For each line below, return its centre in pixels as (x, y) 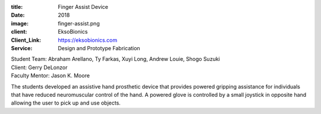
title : (17, 7)
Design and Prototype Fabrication (99, 48)
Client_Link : (26, 40)
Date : (18, 15)
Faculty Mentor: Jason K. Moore (51, 76)
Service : (22, 48)
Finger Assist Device (83, 7)
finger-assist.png (79, 23)
